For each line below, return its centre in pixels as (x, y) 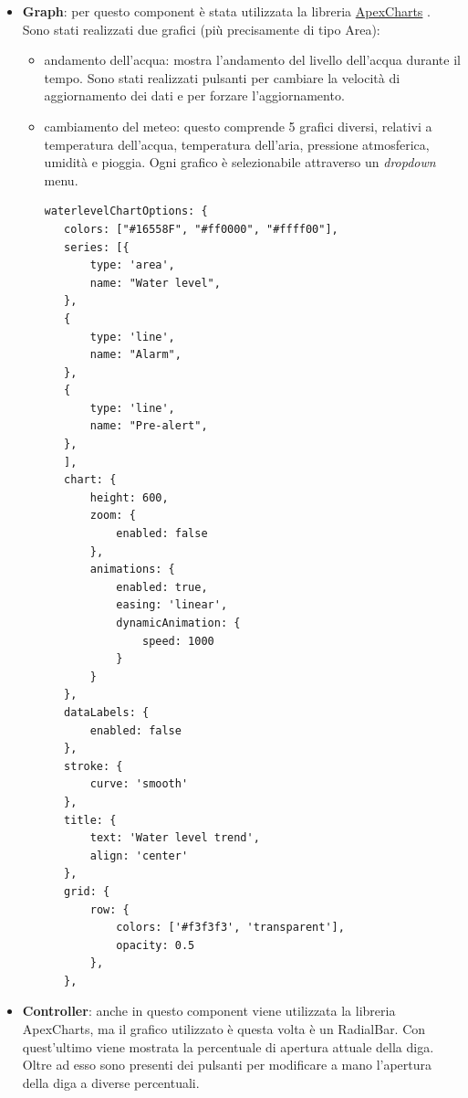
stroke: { (94, 766)
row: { (109, 909)
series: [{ (97, 247)
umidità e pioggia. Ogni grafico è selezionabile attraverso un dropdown (240, 162)
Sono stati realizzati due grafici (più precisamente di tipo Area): (201, 29)
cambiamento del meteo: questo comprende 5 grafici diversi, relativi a (238, 126)
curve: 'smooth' (139, 784)
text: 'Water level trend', (175, 838)
